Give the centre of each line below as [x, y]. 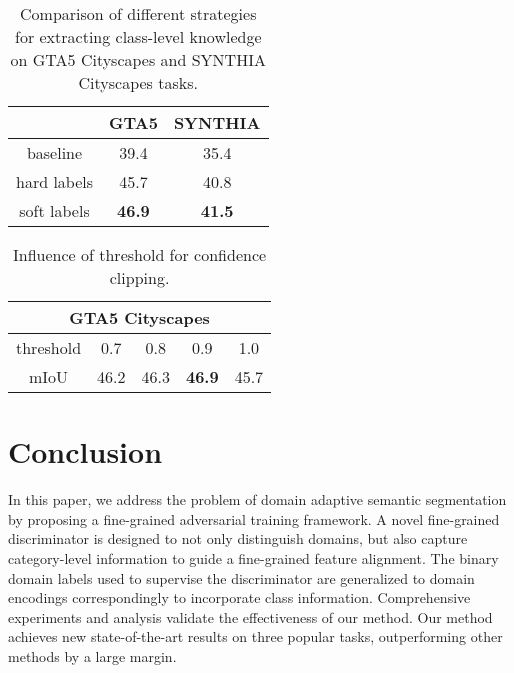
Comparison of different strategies [138, 13]
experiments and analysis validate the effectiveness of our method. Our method [250, 616]
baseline [54, 152]
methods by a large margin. [92, 655]
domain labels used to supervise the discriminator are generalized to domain [241, 577]
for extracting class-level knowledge [138, 36]
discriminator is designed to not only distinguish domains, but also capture [238, 538]
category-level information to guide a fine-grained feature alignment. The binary [253, 557]
